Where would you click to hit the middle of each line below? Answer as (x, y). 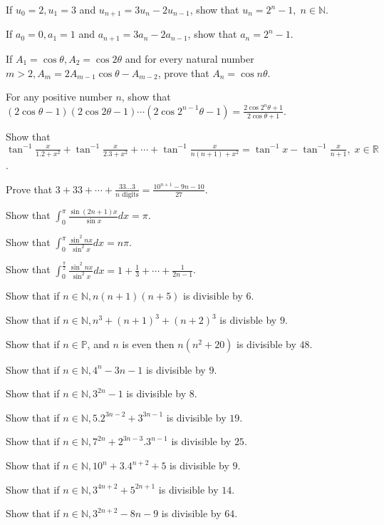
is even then (148, 343)
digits (130, 195)
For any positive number (59, 97)
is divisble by (248, 320)
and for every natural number (190, 58)
